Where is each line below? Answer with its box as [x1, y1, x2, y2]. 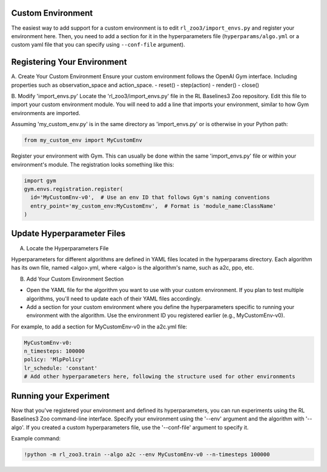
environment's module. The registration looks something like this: [11, 161, 174, 168]
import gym [24, 177, 56, 184]
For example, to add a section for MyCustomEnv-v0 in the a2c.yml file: [11, 323, 188, 330]
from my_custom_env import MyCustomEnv [24, 137, 142, 144]
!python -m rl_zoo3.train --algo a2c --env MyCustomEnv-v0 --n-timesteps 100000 [24, 451, 270, 457]
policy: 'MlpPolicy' [24, 356, 85, 363]
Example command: [11, 434, 61, 442]
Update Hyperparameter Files [11, 228, 126, 239]
